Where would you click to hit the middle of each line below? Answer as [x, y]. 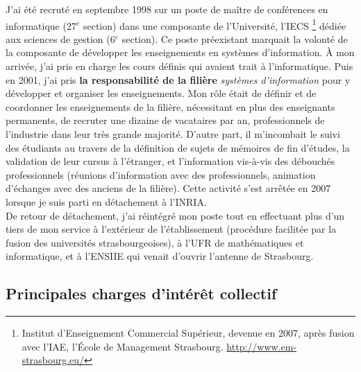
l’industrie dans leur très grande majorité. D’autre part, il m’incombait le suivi [173, 134]
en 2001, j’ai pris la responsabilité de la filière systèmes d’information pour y [178, 79]
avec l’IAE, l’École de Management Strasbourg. [123, 346]
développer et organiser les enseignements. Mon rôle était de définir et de [161, 93]
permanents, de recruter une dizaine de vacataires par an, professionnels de [165, 120]
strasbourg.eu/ [53, 360]
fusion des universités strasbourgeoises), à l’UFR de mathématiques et [155, 242]
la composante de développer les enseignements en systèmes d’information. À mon [180, 52]
